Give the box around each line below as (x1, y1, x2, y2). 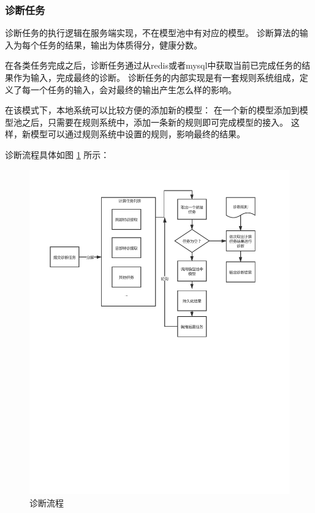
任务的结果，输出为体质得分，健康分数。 (39, 38, 202, 51)
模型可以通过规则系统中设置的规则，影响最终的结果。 (30, 127, 245, 140)
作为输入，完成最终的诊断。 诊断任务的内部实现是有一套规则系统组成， (13, 71, 300, 83)
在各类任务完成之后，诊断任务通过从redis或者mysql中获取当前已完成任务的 (5, 59, 302, 72)
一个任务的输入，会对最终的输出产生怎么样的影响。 (30, 83, 237, 96)
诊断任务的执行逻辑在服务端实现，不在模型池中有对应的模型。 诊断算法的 (5, 26, 300, 39)
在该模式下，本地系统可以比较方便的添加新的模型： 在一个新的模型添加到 (5, 104, 300, 116)
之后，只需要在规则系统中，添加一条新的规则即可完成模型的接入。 (21, 115, 288, 128)
